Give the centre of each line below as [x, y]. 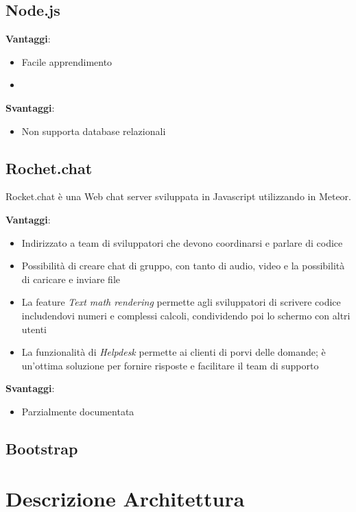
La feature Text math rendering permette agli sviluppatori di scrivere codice [181, 302]
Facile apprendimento [67, 61]
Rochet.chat [49, 168]
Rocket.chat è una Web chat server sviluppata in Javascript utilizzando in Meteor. [178, 196]
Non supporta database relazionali [94, 131]
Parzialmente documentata [78, 411]
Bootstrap [42, 448]
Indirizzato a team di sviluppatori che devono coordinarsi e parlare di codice [182, 242]
